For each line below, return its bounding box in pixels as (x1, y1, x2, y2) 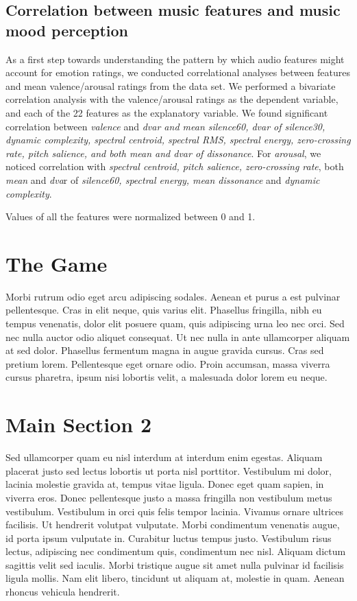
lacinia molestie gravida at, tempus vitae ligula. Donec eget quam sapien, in (5, 477, 324, 491)
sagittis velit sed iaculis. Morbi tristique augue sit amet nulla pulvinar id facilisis (5, 557, 344, 571)
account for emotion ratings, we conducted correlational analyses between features (5, 65, 350, 80)
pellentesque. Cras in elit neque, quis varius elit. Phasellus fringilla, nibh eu (5, 303, 322, 317)
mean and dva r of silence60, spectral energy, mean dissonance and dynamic (5, 172, 320, 187)
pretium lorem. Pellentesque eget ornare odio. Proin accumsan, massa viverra (5, 356, 330, 370)
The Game (5, 249, 108, 277)
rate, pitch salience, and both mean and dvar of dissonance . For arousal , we (5, 145, 321, 160)
